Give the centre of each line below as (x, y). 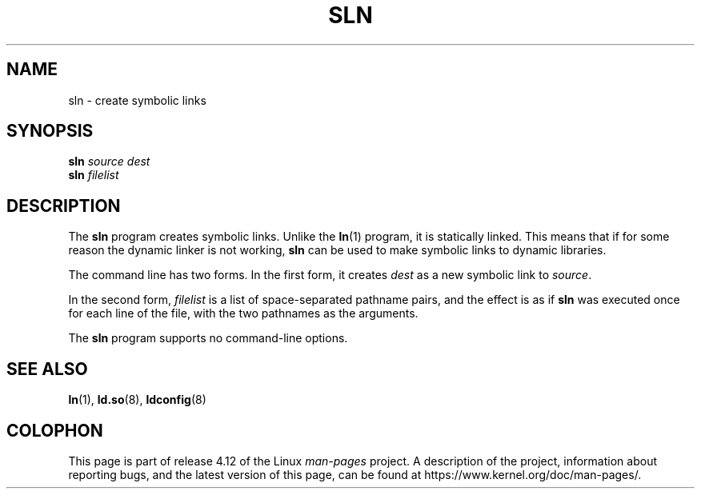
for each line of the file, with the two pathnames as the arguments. (243, 313)
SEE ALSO (47, 369)
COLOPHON (55, 430)
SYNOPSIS (50, 131)
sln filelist (94, 175)
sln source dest (109, 162)
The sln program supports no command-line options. (208, 338)
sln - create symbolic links (137, 100)
